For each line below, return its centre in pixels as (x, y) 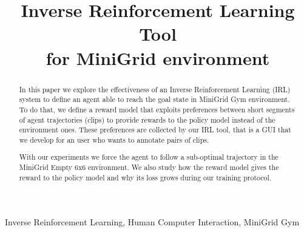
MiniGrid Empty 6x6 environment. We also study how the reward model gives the (149, 167)
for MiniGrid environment (158, 57)
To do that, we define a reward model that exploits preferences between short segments (157, 109)
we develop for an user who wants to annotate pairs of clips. (114, 139)
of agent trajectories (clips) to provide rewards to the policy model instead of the (147, 119)
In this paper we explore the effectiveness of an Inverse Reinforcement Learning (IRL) (155, 89)
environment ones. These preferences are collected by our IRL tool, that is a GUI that (155, 130)
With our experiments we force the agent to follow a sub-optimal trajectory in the (149, 157)
